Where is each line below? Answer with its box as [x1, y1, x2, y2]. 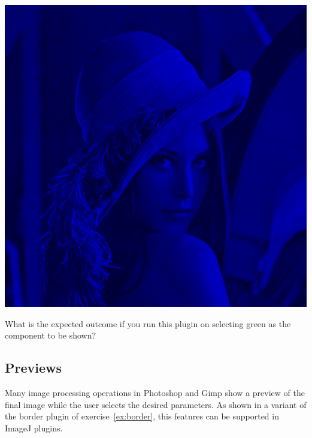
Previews [5, 358, 62, 377]
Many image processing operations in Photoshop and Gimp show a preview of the [5, 386, 305, 398]
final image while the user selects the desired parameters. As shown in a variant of [5, 398, 307, 410]
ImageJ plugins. [5, 421, 63, 434]
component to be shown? [5, 329, 96, 342]
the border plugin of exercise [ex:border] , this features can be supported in [5, 410, 279, 422]
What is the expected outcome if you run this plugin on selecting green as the [5, 317, 291, 330]
